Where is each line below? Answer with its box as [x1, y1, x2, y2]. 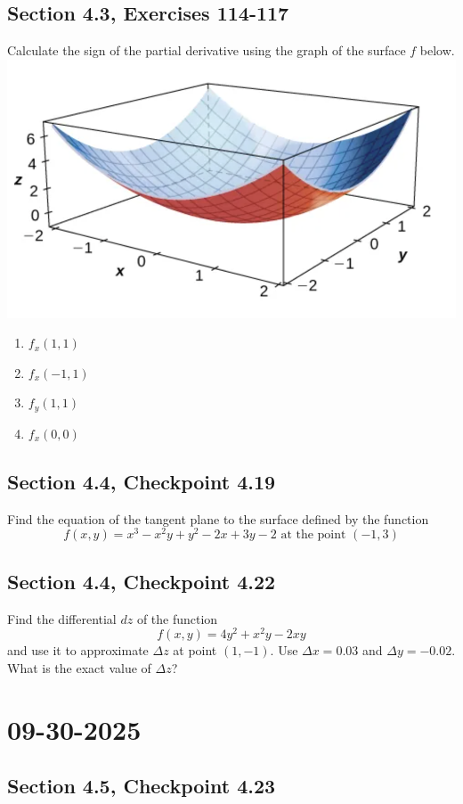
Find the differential [7, 609, 117, 628]
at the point [280, 529, 346, 542]
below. [419, 41, 455, 60]
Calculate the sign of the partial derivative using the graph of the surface [7, 41, 406, 60]
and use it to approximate [7, 641, 149, 660]
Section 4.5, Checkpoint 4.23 [7, 772, 276, 800]
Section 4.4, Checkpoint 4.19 [7, 467, 276, 495]
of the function [136, 609, 218, 628]
